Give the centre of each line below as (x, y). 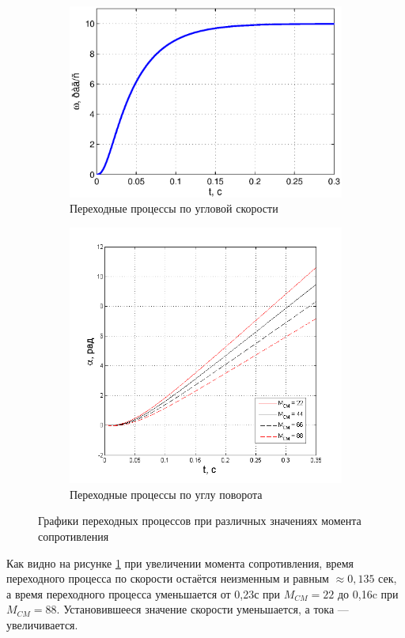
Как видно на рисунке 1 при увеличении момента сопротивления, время (180, 562)
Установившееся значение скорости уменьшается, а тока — (206, 609)
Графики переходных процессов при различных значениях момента (200, 521)
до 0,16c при (368, 593)
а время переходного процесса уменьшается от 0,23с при (144, 593)
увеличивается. (42, 625)
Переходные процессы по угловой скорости (174, 208)
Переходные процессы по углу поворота (166, 494)
